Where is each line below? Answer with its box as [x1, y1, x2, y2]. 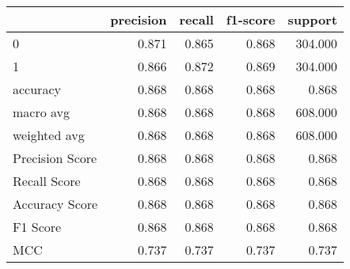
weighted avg [13, 126, 85, 144]
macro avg [13, 103, 70, 121]
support [287, 10, 337, 28]
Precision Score [13, 149, 97, 167]
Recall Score [13, 172, 81, 190]
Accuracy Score [13, 195, 98, 213]
